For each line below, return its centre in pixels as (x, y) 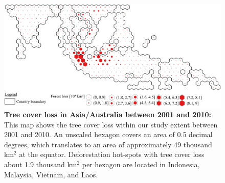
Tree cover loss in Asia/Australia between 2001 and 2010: (108, 114)
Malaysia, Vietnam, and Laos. (51, 174)
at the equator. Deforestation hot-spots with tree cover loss (112, 154)
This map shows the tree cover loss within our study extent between (111, 124)
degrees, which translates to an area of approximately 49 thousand (108, 144)
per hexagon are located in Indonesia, (141, 164)
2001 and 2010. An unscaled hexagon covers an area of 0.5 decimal (108, 134)
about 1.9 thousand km (41, 164)
